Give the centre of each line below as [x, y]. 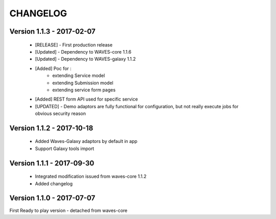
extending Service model [79, 76]
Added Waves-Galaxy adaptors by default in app [86, 141]
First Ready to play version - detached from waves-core [68, 210]
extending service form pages [84, 90]
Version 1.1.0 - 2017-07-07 [52, 198]
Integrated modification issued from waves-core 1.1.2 [91, 177]
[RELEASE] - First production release [74, 45]
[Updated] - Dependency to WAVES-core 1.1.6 [83, 52]
